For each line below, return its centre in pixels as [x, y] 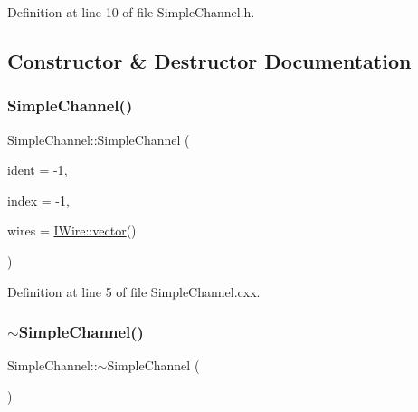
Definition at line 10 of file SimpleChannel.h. [131, 12]
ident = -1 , [38, 170]
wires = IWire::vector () [72, 230]
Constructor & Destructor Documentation [209, 60]
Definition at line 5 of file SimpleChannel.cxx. [134, 291]
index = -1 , [38, 200]
